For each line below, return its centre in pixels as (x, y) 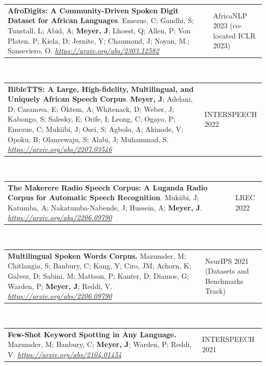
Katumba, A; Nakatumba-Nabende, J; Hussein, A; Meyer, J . (105, 207)
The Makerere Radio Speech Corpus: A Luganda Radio (108, 187)
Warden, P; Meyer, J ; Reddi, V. (60, 286)
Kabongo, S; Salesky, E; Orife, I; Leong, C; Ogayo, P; (92, 119)
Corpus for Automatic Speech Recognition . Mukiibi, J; (103, 197)
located (224, 35)
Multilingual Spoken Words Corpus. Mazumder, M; (97, 255)
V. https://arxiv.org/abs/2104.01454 (65, 354)
